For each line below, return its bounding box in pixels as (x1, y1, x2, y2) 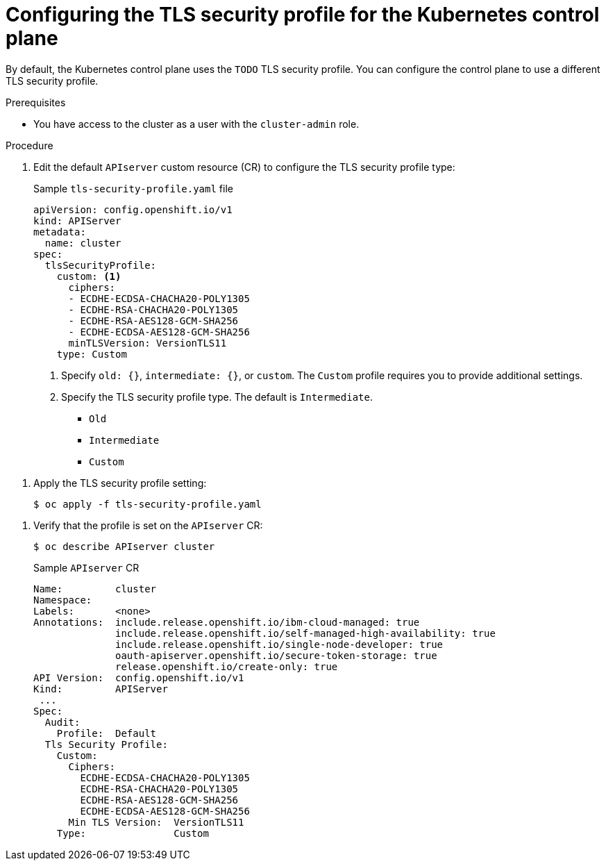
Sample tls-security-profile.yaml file (33, 182, 233, 194)
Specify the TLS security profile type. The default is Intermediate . (61, 390, 373, 403)
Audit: (44, 716, 81, 728)
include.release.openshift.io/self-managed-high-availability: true (115, 627, 496, 639)
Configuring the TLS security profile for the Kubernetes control (6, 3, 600, 26)
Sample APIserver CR (33, 561, 140, 574)
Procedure (6, 139, 53, 151)
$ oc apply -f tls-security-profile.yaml (33, 498, 262, 510)
